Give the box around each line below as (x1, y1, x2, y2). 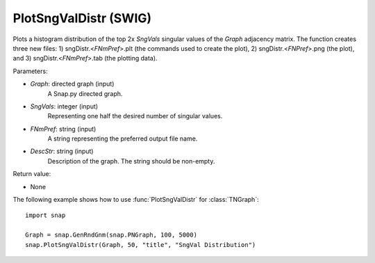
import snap (25, 212, 66, 219)
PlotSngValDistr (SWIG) (12, 10, 152, 26)
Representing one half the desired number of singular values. (47, 112, 223, 120)
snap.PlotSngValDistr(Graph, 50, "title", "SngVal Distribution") (25, 241, 256, 248)
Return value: (12, 170, 51, 178)
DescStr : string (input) (30, 147, 94, 156)
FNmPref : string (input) (30, 125, 97, 133)
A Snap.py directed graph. (47, 89, 123, 97)
